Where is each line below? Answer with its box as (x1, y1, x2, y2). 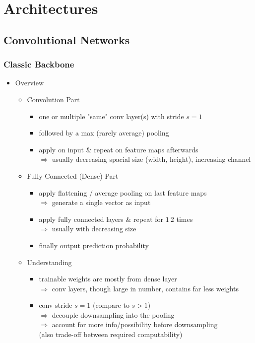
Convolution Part (27, 94, 80, 104)
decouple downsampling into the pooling (52, 309, 175, 320)
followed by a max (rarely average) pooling (39, 128, 169, 138)
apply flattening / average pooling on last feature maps (39, 187, 207, 198)
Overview (15, 77, 44, 88)
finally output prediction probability (39, 240, 149, 250)
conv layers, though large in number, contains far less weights (52, 283, 239, 293)
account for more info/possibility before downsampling (52, 319, 218, 330)
